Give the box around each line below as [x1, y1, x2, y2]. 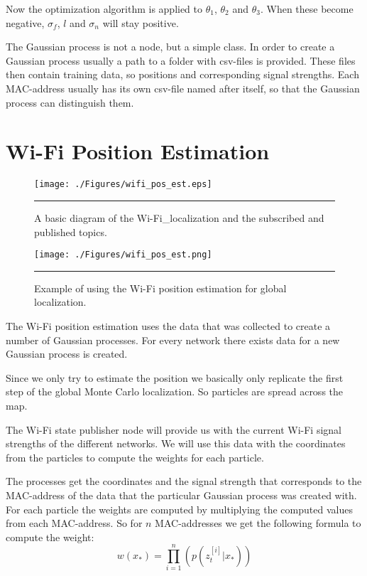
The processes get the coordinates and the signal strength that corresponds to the [6, 474, 362, 489]
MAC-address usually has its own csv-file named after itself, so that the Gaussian [6, 80, 360, 95]
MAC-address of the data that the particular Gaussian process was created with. [6, 487, 357, 502]
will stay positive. [102, 15, 179, 30]
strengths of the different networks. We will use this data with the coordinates [6, 436, 346, 451]
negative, [6, 15, 45, 30]
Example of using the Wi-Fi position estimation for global [34, 280, 287, 295]
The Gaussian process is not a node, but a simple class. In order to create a [6, 39, 335, 54]
